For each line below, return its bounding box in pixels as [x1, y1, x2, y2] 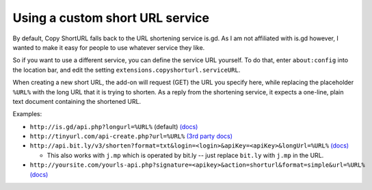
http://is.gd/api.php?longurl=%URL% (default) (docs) [29, 122, 198, 131]
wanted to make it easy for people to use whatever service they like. [12, 43, 205, 51]
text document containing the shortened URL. [12, 97, 142, 105]
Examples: [12, 110, 42, 118]
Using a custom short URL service [12, 10, 210, 25]
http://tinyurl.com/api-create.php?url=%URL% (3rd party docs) [29, 132, 232, 140]
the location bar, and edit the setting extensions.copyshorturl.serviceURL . [12, 66, 241, 74]
